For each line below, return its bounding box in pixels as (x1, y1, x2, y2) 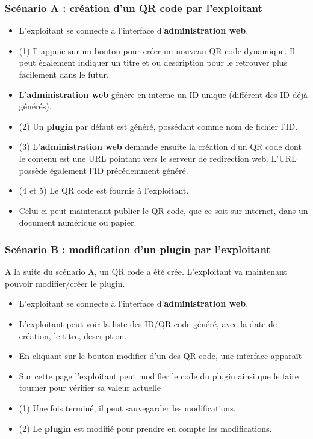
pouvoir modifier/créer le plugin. (5, 277, 125, 289)
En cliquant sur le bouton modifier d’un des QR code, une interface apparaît (19, 349, 302, 362)
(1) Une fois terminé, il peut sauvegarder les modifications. (19, 401, 236, 414)
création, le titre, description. (19, 329, 127, 342)
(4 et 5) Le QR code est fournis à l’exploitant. (19, 184, 189, 197)
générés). (19, 100, 52, 112)
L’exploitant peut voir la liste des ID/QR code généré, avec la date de (19, 317, 277, 330)
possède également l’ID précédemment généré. (19, 164, 188, 176)
